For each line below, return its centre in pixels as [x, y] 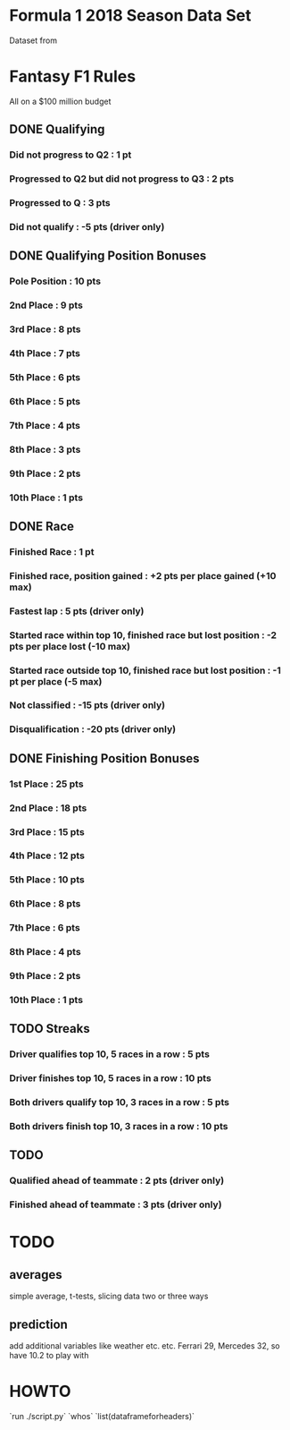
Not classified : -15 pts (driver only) [87, 705]
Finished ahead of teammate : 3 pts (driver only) [116, 1204]
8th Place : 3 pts [45, 449]
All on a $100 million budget [60, 101]
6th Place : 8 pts [45, 904]
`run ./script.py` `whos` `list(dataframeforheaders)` [102, 1417]
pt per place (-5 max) [56, 681]
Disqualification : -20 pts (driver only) [93, 729]
